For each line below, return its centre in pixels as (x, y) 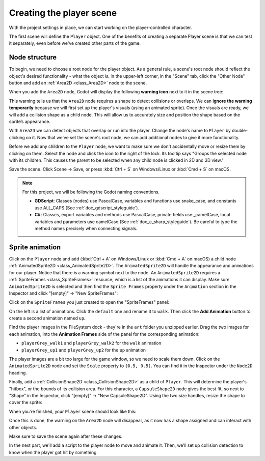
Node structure (33, 57)
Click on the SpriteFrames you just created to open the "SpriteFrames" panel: (89, 302)
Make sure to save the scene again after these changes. (66, 436)
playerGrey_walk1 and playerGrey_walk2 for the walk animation (91, 343)
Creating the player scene (63, 13)
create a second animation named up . (47, 318)
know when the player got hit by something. (53, 452)
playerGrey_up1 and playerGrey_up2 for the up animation (83, 350)
